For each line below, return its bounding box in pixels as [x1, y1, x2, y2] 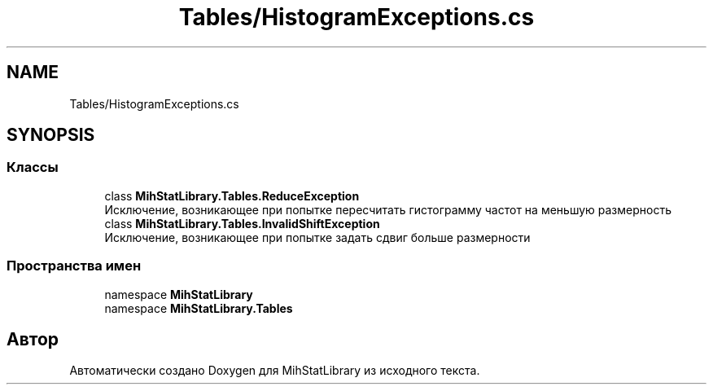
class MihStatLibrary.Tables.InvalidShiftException [104, 216, 380, 231]
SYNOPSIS [7, 125, 95, 146]
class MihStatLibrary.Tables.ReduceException [104, 188, 360, 203]
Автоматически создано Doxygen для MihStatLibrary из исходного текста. [69, 363, 480, 378]
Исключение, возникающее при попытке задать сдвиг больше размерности [104, 230, 531, 244]
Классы [7, 159, 59, 176]
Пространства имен [7, 257, 142, 275]
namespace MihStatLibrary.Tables [104, 301, 293, 315]
